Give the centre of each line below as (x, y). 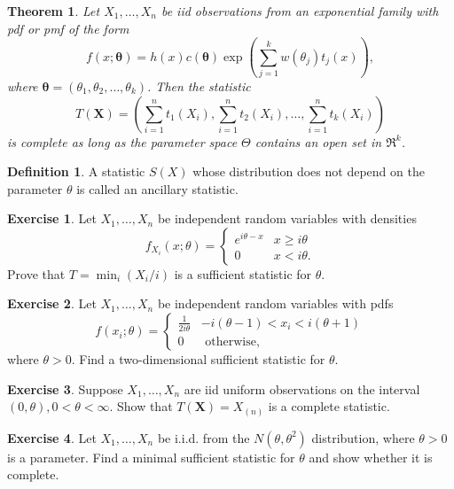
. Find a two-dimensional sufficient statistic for (198, 359)
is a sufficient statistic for (243, 273)
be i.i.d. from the (204, 437)
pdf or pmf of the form (68, 28)
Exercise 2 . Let (52, 303)
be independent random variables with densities (287, 218)
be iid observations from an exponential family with (300, 11)
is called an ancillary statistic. (157, 188)
